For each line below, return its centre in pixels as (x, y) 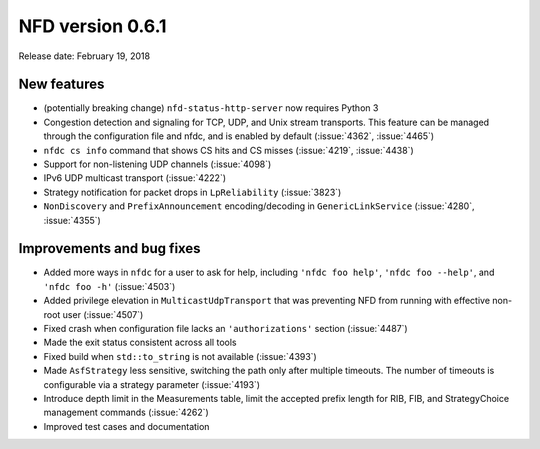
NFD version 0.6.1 (92, 26)
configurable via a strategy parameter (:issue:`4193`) (151, 384)
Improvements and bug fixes (109, 248)
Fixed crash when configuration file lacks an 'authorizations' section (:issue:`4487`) (226, 329)
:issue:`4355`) (72, 220)
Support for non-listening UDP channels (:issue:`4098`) (157, 164)
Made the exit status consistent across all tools (140, 342)
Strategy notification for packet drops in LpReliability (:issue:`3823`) (192, 192)
